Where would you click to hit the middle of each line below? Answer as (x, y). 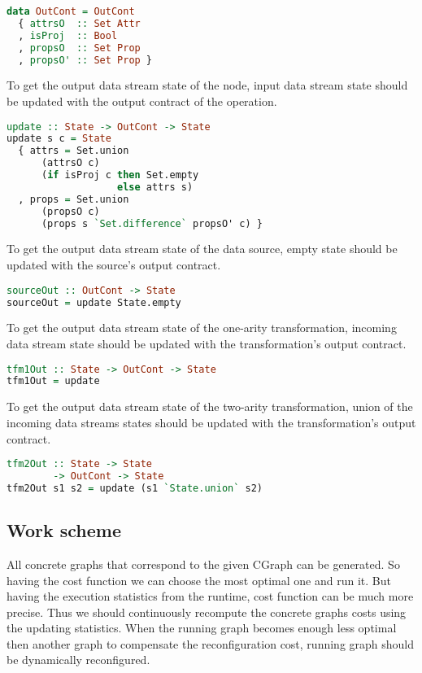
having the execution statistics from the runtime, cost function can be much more (210, 596)
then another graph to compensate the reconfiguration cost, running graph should (211, 643)
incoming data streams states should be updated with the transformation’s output (211, 422)
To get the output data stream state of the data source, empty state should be (202, 249)
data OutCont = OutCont (71, 11)
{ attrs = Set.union (74, 151)
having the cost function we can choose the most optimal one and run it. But (199, 580)
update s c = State (59, 139)
